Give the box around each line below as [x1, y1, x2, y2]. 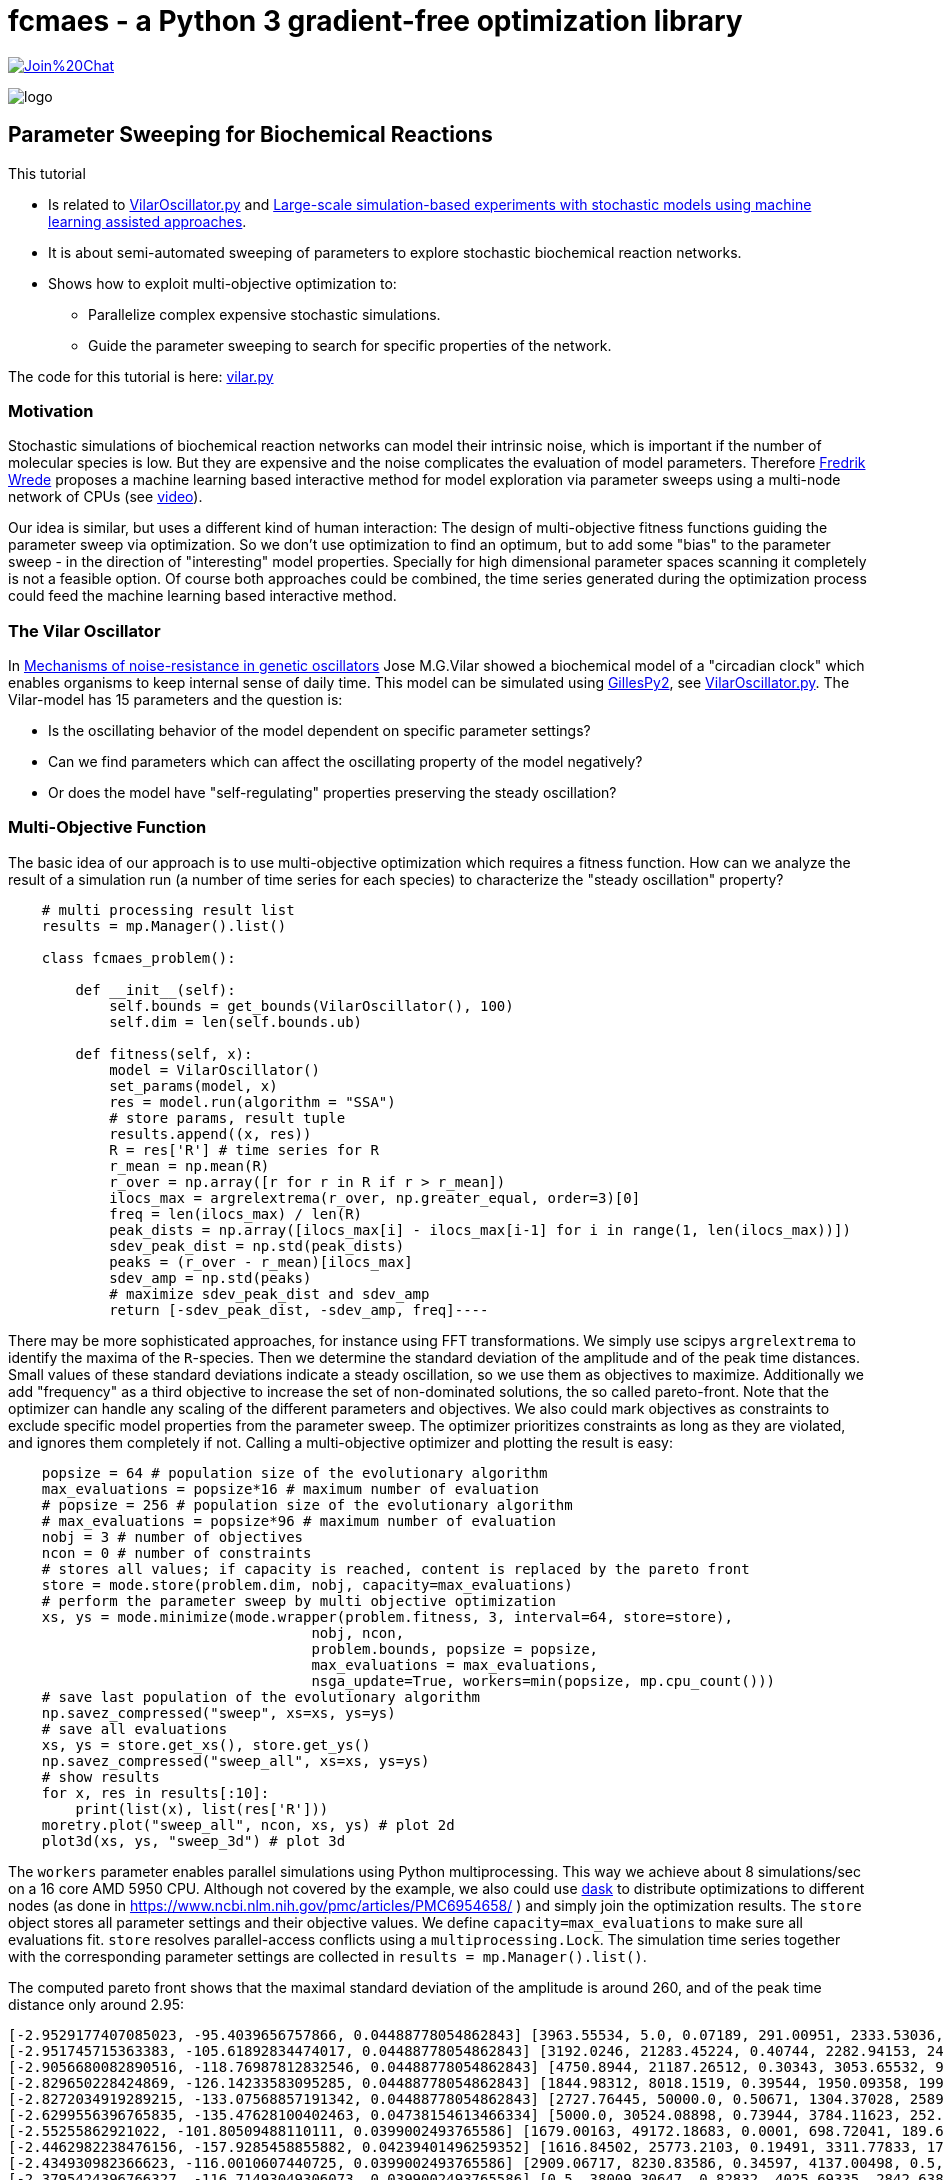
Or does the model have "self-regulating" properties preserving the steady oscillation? [48, 784, 617, 802]
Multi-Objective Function [8, 817, 207, 838]
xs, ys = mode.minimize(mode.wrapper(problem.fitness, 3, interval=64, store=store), [41, 1608, 733, 1625]
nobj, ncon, [311, 1624, 405, 1641]
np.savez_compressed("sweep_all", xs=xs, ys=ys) [41, 1752, 430, 1769]
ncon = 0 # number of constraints [41, 1544, 312, 1561]
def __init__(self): [75, 981, 236, 998]
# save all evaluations [41, 1720, 228, 1737]
